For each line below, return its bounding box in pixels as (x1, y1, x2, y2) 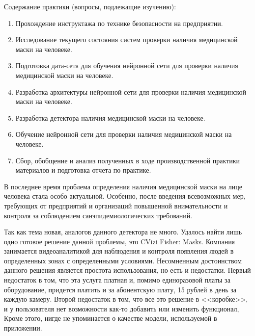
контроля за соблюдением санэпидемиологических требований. (4, 210, 193, 220)
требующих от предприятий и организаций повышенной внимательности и (4, 200, 228, 210)
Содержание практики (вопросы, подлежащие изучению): (4, 1, 176, 11)
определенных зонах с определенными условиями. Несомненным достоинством (4, 255, 242, 265)
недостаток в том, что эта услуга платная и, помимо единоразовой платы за (4, 275, 230, 285)
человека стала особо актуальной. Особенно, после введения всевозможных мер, (4, 191, 246, 201)
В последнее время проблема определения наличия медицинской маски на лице (4, 181, 242, 191)
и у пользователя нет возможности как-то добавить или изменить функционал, (4, 303, 239, 313)
